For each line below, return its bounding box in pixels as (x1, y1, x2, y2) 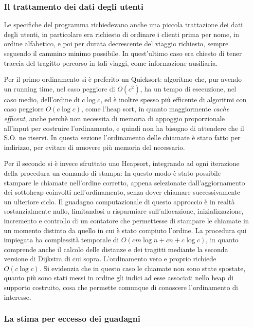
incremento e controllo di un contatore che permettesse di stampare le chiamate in (4, 215, 249, 225)
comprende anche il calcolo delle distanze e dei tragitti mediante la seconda (4, 244, 228, 254)
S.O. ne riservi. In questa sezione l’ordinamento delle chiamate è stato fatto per (4, 132, 241, 143)
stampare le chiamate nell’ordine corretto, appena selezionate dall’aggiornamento (4, 177, 245, 187)
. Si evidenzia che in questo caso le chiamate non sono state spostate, (39, 263, 246, 273)
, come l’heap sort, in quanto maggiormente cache (81, 104, 230, 114)
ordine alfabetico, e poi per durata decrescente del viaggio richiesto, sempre (4, 38, 229, 49)
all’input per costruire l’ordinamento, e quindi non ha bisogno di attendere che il (4, 123, 244, 133)
